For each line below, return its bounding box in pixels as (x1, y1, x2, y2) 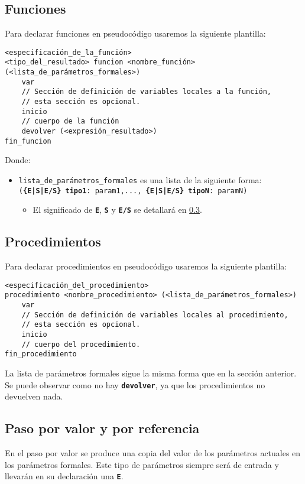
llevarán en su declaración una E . (5, 470, 124, 482)
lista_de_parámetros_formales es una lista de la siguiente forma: (18, 173, 262, 186)
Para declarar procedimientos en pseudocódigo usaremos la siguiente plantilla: (5, 260, 287, 272)
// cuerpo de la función (21, 117, 119, 126)
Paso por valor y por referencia (5, 419, 200, 437)
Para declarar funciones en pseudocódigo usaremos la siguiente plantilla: (5, 27, 266, 40)
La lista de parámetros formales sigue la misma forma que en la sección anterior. (5, 366, 297, 379)
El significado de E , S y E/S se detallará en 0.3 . (33, 203, 202, 216)
